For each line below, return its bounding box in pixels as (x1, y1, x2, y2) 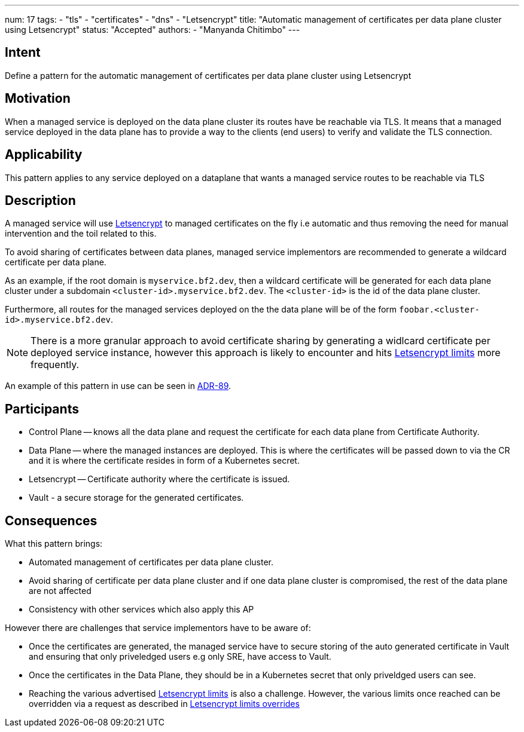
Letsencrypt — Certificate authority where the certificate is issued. (29, 474, 290, 485)
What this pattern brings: (5, 538, 103, 549)
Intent (5, 45, 41, 60)
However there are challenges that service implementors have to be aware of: (5, 623, 311, 633)
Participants (5, 401, 79, 416)
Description (5, 192, 76, 208)
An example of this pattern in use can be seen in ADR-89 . (5, 381, 231, 391)
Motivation (5, 91, 71, 106)
